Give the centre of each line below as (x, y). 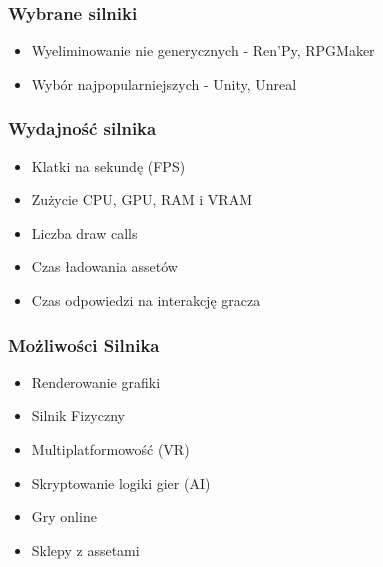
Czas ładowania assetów (104, 266)
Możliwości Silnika (84, 344)
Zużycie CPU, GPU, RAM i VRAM (142, 199)
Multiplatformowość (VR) (110, 449)
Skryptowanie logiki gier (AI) (121, 482)
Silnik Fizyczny (78, 415)
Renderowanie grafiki (96, 381)
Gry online (64, 516)
